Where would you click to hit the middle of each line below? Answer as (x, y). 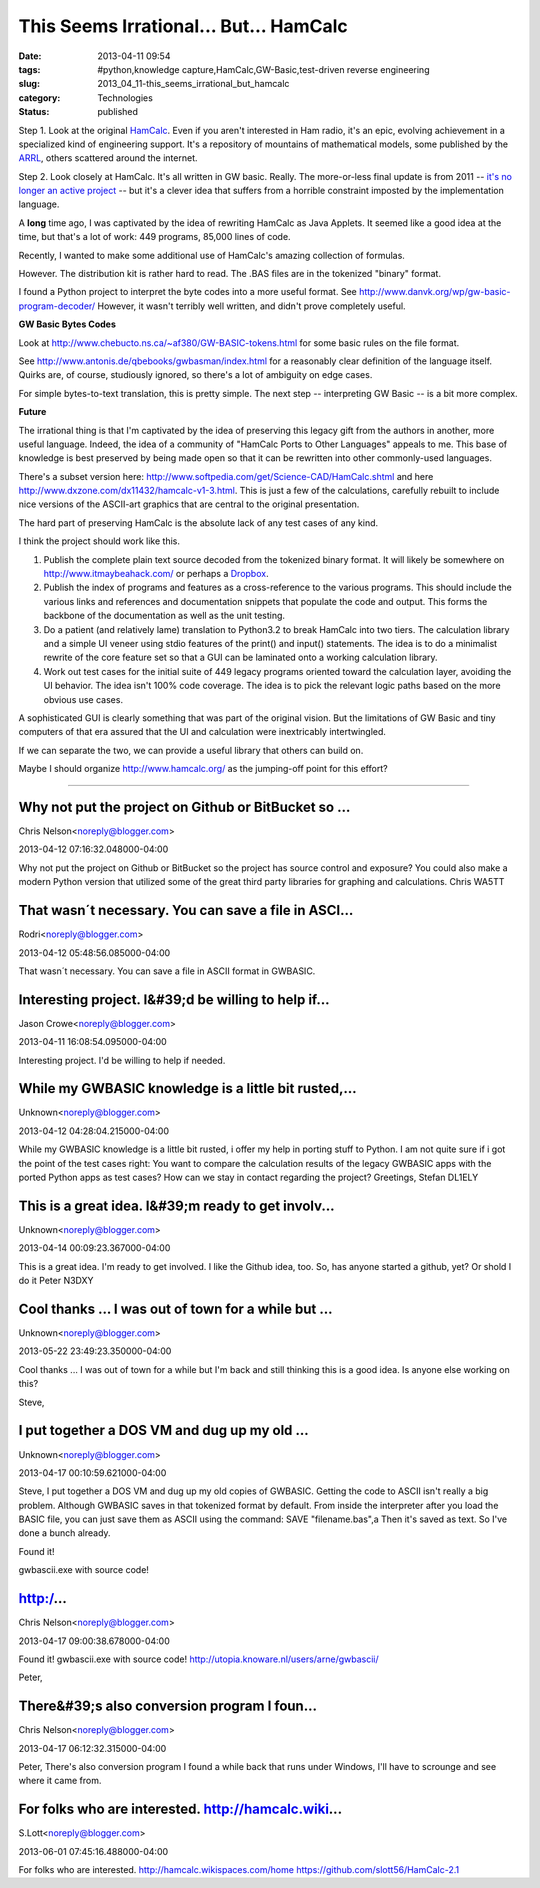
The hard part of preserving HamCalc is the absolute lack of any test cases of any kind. (198, 522)
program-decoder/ (57, 306)
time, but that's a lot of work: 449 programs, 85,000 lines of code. (154, 237)
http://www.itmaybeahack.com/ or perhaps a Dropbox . (156, 574)
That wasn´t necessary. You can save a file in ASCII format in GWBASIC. (167, 971)
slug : (29, 84)
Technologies (125, 97)
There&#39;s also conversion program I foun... (167, 1706)
